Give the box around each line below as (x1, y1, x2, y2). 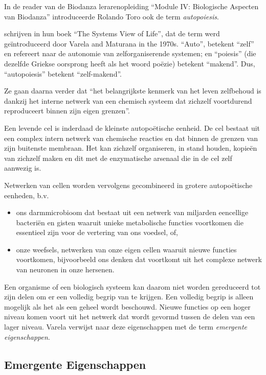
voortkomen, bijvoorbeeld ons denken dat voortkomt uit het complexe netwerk (16, 254, 262, 265)
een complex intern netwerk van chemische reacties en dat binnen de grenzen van (4, 132, 258, 143)
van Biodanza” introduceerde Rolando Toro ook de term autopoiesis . (4, 11, 219, 21)
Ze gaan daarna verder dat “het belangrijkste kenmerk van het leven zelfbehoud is (4, 85, 261, 96)
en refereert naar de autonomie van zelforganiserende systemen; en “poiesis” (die (4, 48, 256, 59)
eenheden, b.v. (4, 190, 49, 200)
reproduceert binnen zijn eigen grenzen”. (4, 105, 130, 116)
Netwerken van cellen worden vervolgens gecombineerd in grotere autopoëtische (4, 179, 253, 190)
